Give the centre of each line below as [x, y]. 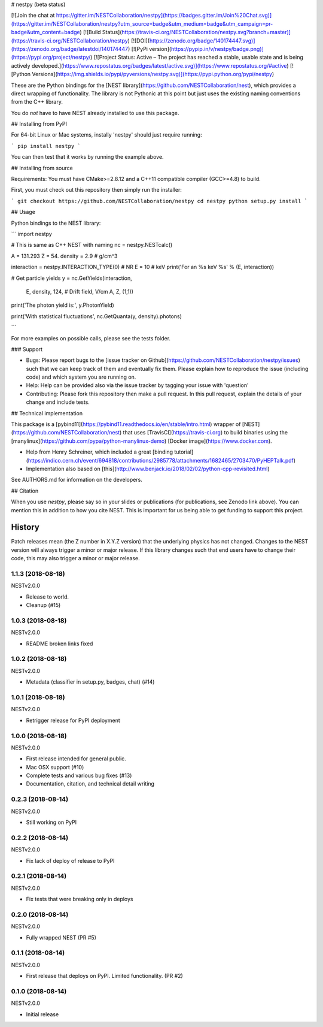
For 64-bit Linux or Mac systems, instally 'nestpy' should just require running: [107, 135]
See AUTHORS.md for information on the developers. [77, 480]
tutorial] [184, 452]
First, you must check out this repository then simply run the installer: [97, 190]
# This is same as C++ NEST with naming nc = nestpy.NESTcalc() [92, 245]
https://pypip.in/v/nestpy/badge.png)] [217, 49]
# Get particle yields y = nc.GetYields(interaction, [72, 278]
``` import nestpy [31, 234]
